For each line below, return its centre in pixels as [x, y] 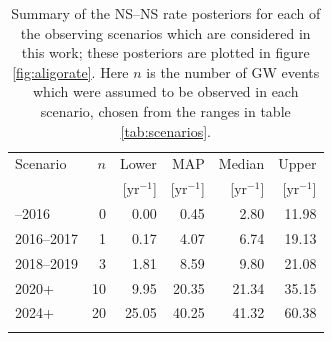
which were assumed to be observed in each [166, 91]
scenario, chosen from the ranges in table [165, 110]
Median [241, 163]
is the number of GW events [233, 71]
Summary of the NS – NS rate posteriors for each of [166, 13]
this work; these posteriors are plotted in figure [165, 52]
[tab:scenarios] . [165, 130]
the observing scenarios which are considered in [165, 32]
